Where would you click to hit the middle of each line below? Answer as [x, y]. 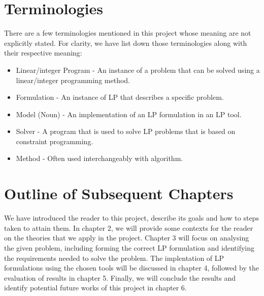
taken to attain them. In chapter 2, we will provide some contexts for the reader [129, 227]
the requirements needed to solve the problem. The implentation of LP [114, 258]
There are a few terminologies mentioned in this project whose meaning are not [128, 33]
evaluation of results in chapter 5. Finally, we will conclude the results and [120, 277]
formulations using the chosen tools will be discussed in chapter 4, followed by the [131, 268]
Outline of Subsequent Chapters [119, 193]
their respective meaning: [43, 53]
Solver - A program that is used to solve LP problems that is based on [126, 131]
